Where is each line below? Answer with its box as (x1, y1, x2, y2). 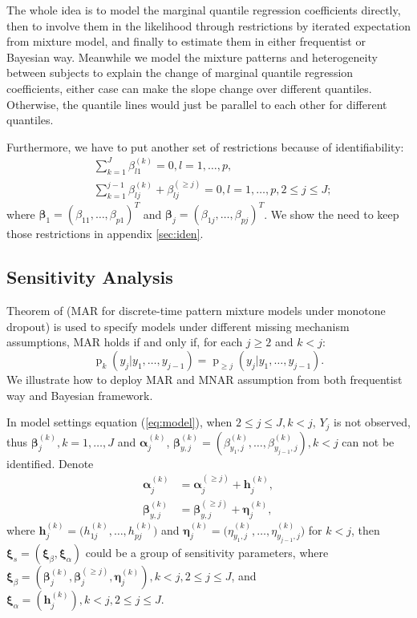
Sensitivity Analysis (6, 265, 173, 289)
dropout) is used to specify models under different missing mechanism (6, 317, 350, 334)
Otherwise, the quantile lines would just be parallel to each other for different (6, 95, 387, 112)
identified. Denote (6, 454, 94, 471)
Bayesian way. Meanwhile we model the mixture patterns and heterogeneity (6, 48, 378, 65)
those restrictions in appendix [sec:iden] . (6, 225, 204, 242)
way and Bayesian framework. (6, 386, 153, 403)
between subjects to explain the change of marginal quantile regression (6, 64, 354, 81)
